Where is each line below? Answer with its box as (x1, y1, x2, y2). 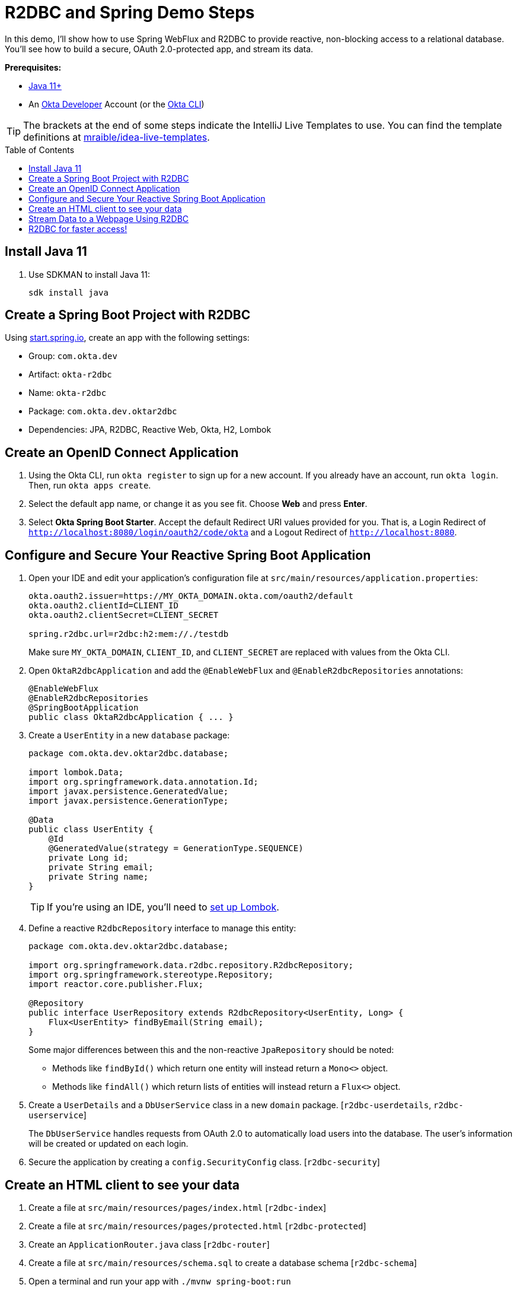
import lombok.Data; (28, 767, 124, 778)
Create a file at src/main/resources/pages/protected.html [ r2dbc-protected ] (28, 1220, 366, 1231)
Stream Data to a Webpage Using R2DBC (28, 213, 189, 224)
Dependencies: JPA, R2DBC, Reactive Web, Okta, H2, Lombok (28, 424, 272, 435)
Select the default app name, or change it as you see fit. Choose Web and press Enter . (28, 499, 368, 509)
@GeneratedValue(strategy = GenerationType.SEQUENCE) (48, 843, 304, 854)
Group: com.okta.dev (28, 351, 117, 361)
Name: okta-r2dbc (28, 388, 107, 398)
